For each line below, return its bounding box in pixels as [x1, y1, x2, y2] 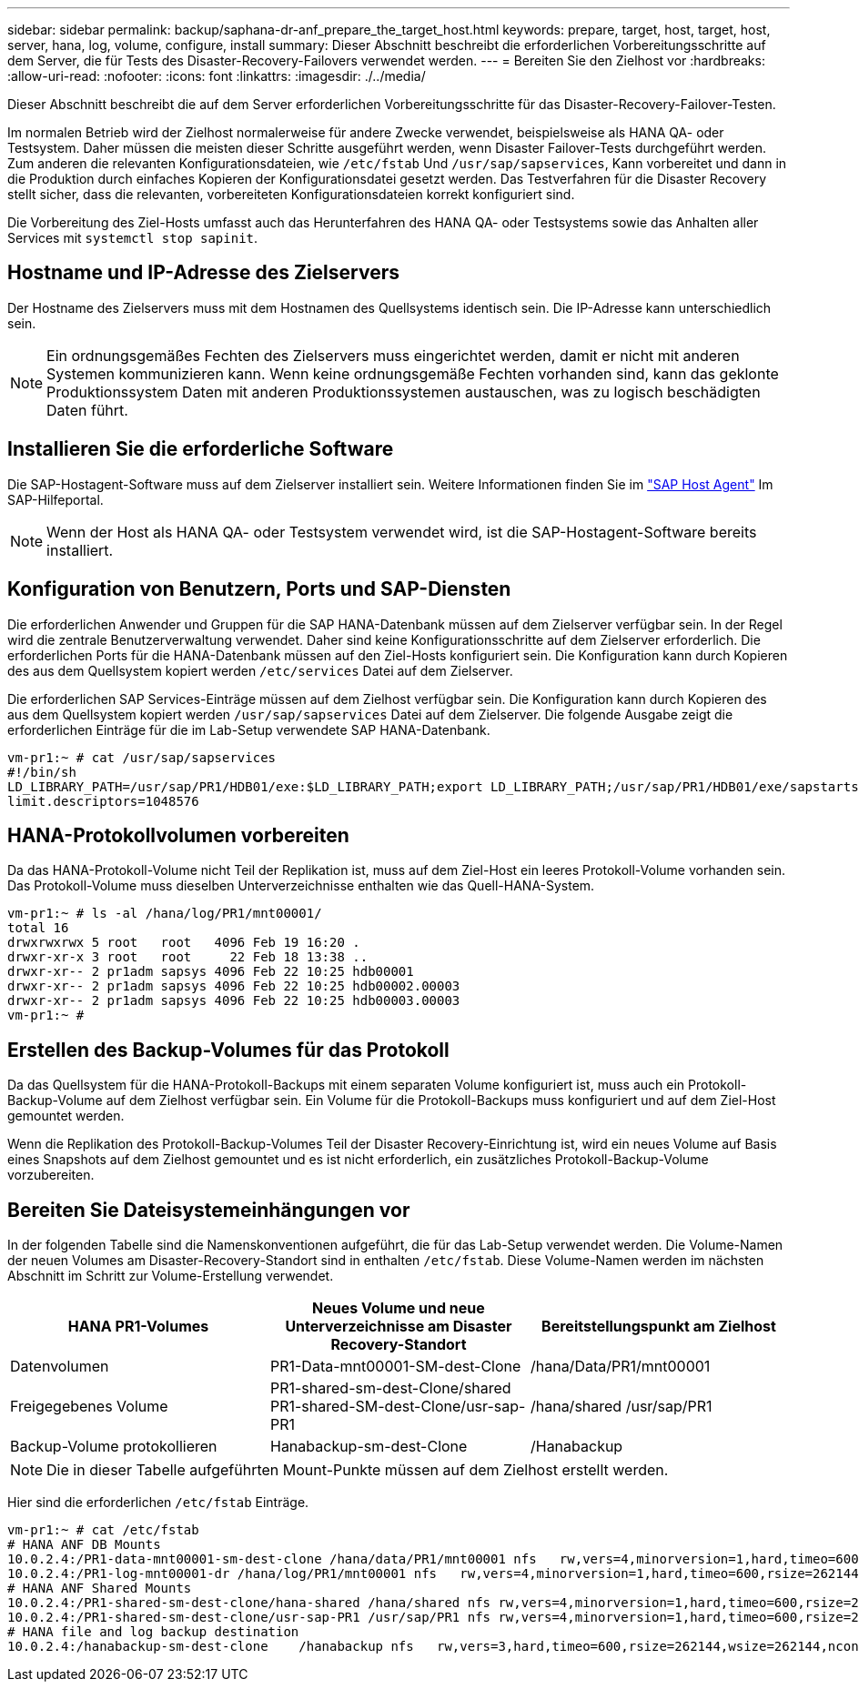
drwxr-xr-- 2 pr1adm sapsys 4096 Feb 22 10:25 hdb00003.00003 [7, 993, 460, 1009]
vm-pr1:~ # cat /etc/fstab [7, 1523, 199, 1538]
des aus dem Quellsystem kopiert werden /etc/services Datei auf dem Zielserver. [7, 662, 513, 679]
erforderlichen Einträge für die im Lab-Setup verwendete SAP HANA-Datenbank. [7, 721, 490, 738]
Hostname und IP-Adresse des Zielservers [7, 261, 399, 285]
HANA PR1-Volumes [67, 1317, 209, 1336]
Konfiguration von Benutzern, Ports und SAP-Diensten [7, 578, 511, 601]
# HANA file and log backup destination [7, 1624, 299, 1640]
